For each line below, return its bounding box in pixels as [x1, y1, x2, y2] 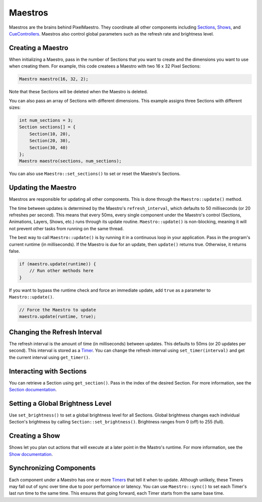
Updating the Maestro [9, 184, 77, 192]
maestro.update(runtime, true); [19, 314, 97, 319]
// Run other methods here [29, 268, 94, 274]
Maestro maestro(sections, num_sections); [19, 158, 122, 164]
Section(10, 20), [29, 131, 71, 137]
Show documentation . [9, 451, 53, 457]
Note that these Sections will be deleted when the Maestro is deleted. [9, 89, 148, 95]
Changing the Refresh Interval [9, 328, 102, 336]
